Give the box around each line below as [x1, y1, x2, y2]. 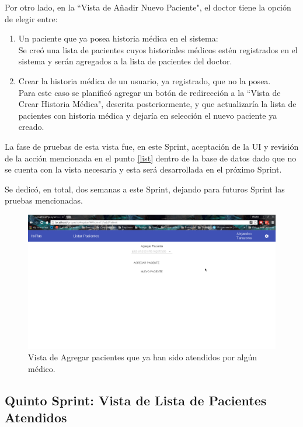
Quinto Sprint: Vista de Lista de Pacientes [5, 391, 267, 409]
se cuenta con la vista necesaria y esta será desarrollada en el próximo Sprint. [5, 163, 282, 175]
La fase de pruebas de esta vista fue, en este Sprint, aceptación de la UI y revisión [5, 140, 299, 152]
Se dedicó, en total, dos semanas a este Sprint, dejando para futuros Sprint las [5, 182, 285, 195]
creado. [18, 120, 44, 133]
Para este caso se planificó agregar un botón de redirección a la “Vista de [18, 86, 281, 98]
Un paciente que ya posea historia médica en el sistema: [18, 32, 218, 44]
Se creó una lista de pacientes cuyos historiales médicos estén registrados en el [18, 43, 298, 56]
